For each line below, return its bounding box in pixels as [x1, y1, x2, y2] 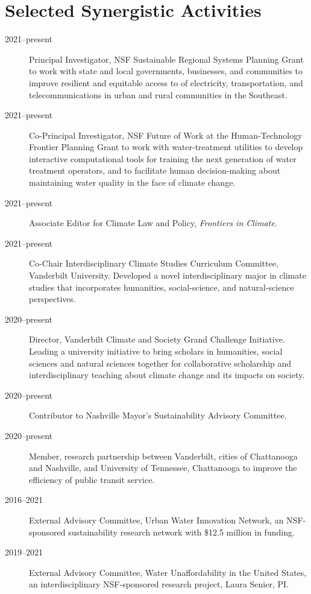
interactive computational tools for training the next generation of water [29, 152, 297, 165]
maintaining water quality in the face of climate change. [29, 176, 236, 189]
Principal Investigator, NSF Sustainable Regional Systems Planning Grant [29, 52, 304, 65]
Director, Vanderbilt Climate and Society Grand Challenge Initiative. [29, 333, 285, 346]
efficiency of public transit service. [29, 473, 155, 485]
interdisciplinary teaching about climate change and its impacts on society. [29, 368, 305, 381]
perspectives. [29, 292, 76, 305]
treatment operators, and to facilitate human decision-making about [29, 164, 281, 177]
